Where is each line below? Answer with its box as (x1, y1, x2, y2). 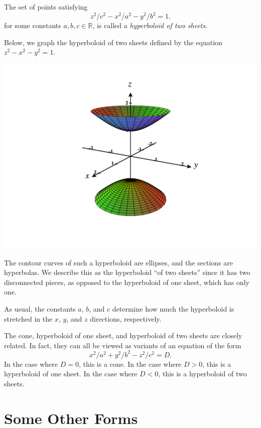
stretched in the (4, 313, 53, 324)
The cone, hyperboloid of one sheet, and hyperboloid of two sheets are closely (4, 330, 242, 341)
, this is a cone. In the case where (78, 358, 182, 369)
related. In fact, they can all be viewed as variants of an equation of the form (4, 340, 241, 350)
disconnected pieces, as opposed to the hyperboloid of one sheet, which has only (4, 276, 249, 287)
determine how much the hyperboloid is (112, 304, 234, 314)
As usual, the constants (4, 304, 76, 314)
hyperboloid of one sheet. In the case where (4, 368, 138, 379)
